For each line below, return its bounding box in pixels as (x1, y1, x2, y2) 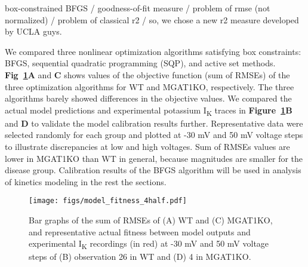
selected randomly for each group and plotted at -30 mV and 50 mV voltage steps (5, 128, 303, 141)
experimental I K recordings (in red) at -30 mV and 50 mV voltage (29, 237, 269, 251)
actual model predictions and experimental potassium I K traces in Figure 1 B (5, 103, 292, 118)
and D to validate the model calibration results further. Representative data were (5, 116, 303, 129)
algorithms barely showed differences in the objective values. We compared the (5, 92, 292, 105)
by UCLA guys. (5, 25, 62, 38)
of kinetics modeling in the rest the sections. (5, 175, 167, 188)
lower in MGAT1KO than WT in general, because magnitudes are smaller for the (5, 152, 303, 164)
